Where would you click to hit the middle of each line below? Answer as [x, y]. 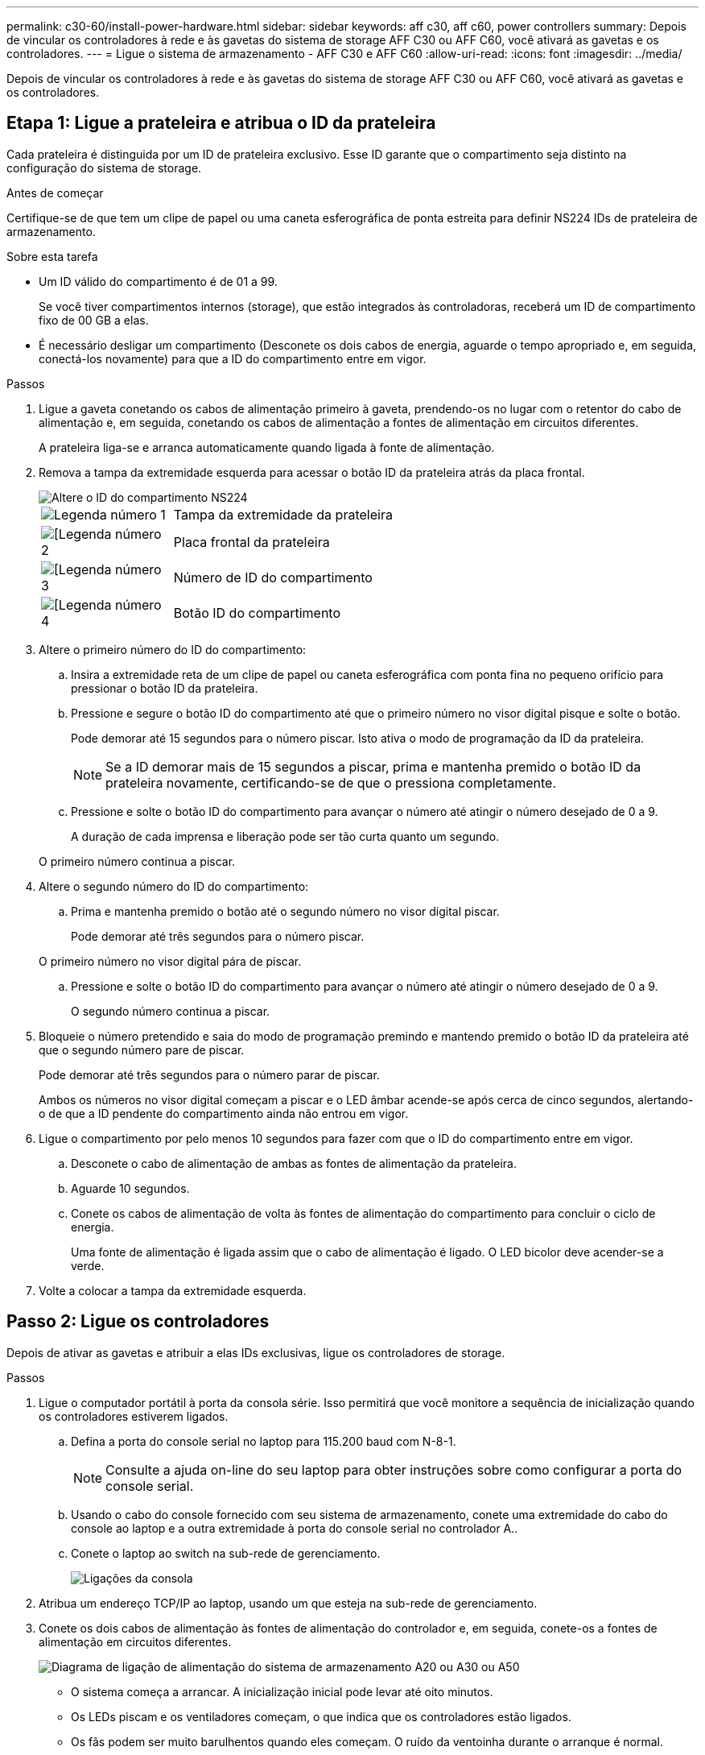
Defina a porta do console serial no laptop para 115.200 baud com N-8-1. [264, 1441]
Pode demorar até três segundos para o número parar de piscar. [209, 1074]
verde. [88, 1265]
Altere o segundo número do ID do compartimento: [174, 886]
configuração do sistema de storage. [104, 168]
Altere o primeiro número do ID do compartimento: [173, 649]
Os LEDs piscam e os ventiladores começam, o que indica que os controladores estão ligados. [321, 1716]
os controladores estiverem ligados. [134, 1416]
